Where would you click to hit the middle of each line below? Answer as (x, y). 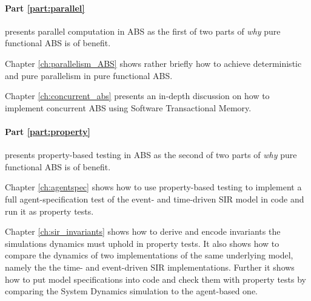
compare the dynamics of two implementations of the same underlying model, (149, 255)
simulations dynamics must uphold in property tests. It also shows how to (142, 243)
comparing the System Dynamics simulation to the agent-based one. (132, 291)
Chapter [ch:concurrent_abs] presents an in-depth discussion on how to (137, 96)
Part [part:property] (48, 131)
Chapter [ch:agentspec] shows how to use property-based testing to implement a (153, 187)
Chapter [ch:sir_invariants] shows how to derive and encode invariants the (143, 231)
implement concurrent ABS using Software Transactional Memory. (128, 107)
